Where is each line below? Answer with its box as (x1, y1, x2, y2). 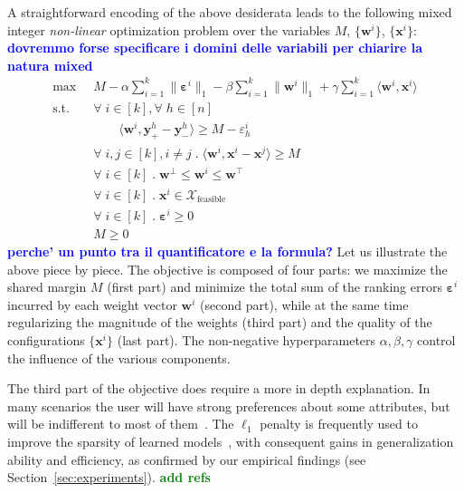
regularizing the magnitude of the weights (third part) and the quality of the (7, 313, 432, 332)
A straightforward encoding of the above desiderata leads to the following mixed (7, 3, 452, 21)
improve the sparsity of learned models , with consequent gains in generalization (7, 432, 454, 451)
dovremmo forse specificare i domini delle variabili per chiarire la (7, 38, 423, 57)
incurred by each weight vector (7, 295, 177, 314)
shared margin (7, 277, 87, 296)
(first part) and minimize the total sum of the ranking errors (107, 277, 442, 296)
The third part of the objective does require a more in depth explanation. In (7, 379, 431, 398)
